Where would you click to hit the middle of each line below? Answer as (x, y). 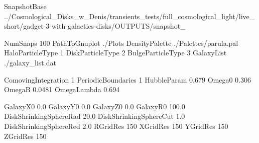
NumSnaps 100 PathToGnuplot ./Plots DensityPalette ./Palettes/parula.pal (121, 43)
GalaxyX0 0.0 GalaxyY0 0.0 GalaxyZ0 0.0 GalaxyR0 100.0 (95, 106)
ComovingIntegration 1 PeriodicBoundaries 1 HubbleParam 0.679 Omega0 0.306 (127, 79)
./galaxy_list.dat (30, 62)
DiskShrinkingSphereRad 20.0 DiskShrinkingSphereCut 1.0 (95, 116)
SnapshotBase (25, 6)
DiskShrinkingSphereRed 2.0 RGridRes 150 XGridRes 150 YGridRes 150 (116, 126)
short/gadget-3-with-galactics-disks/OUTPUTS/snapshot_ (95, 26)
